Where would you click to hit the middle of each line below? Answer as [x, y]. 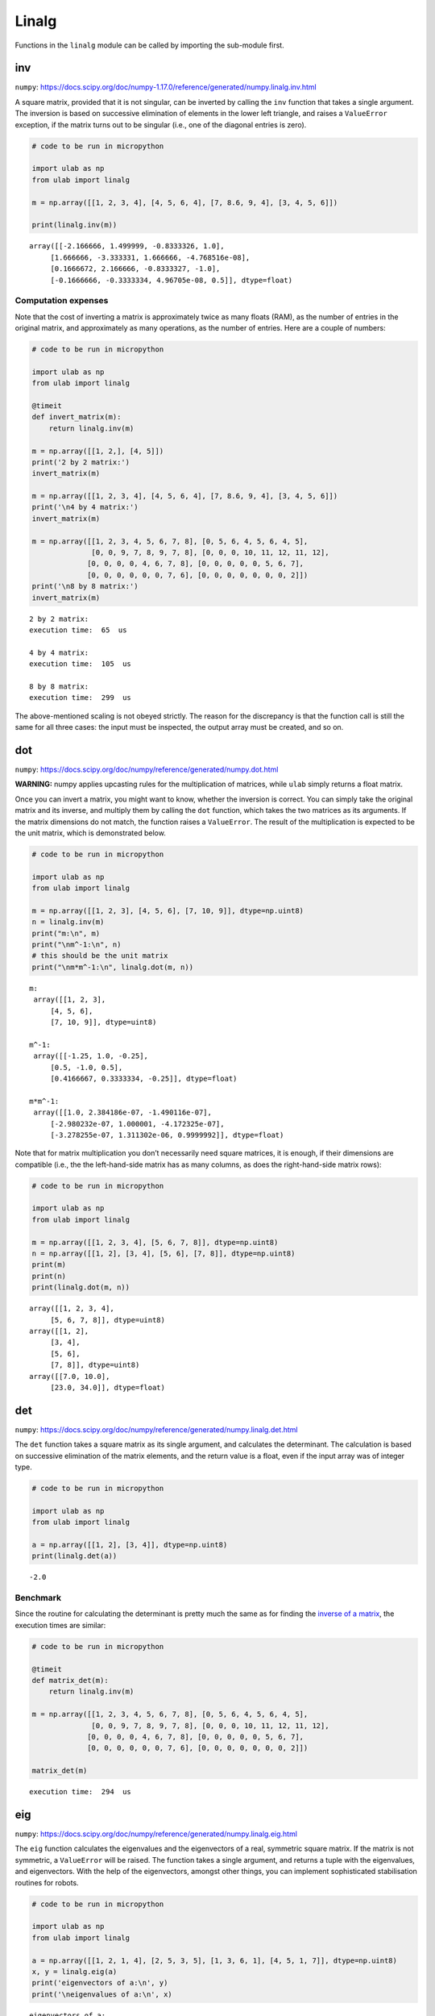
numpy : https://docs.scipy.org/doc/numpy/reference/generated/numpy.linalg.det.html [156, 1429]
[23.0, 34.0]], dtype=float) [108, 1387]
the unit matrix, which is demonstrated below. [91, 833]
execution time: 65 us [78, 630]
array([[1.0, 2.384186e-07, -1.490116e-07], [123, 1112]
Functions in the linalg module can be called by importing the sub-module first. [150, 45]
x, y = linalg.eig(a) [75, 1971]
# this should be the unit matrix [100, 956]
